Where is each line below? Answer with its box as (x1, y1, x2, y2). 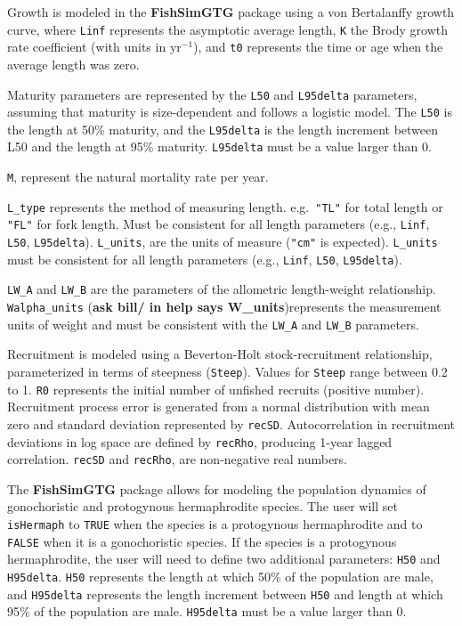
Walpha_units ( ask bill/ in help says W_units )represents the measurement (7, 297, 442, 316)
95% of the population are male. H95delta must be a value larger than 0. (7, 602, 407, 621)
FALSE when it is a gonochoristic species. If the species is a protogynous (7, 532, 397, 550)
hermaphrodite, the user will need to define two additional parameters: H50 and (7, 549, 441, 568)
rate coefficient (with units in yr (7, 37, 182, 56)
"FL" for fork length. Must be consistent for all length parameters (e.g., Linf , (7, 215, 430, 233)
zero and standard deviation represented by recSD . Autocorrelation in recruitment (7, 414, 455, 433)
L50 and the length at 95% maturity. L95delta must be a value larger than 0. (7, 137, 432, 156)
